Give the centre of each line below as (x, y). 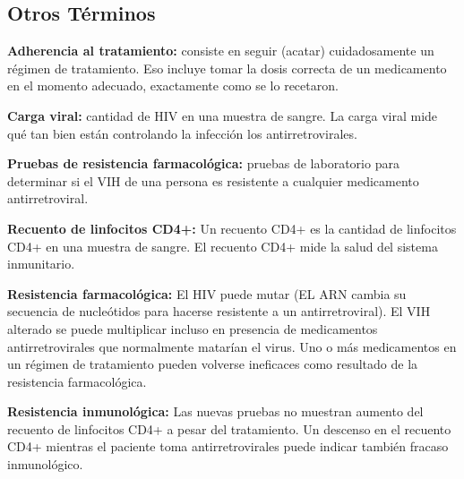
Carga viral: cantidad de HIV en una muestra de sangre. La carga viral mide (223, 115)
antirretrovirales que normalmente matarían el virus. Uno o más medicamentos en (232, 346)
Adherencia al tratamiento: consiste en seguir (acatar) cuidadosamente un (221, 51)
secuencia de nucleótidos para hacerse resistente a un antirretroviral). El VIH (219, 311)
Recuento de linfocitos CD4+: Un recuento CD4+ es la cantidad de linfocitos (232, 228)
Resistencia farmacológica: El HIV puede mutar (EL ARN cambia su (207, 293)
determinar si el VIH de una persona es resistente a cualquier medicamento (213, 180)
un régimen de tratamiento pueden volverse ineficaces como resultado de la (213, 364)
